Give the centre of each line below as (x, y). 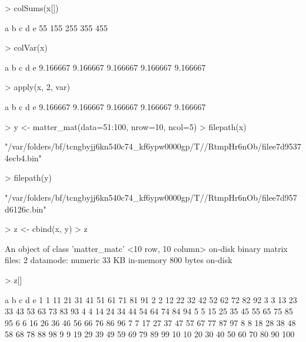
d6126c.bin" (26, 209)
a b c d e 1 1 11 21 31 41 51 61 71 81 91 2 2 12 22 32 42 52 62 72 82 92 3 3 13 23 (151, 299)
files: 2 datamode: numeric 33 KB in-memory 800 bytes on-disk (119, 260)
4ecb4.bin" (23, 157)
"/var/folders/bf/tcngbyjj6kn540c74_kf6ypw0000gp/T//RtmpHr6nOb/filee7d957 (151, 197)
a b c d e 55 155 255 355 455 (56, 27)
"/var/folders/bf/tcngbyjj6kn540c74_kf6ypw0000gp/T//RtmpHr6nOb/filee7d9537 (153, 146)
